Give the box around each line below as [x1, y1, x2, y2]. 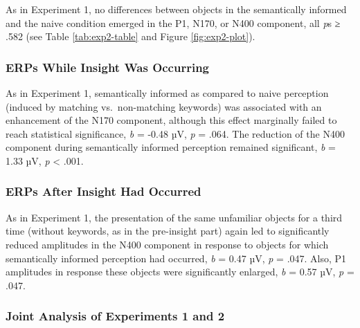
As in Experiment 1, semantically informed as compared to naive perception [6, 86, 329, 100]
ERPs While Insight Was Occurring [6, 58, 210, 75]
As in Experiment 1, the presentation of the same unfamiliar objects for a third [6, 210, 343, 224]
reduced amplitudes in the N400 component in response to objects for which [6, 237, 329, 251]
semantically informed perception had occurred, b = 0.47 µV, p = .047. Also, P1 [6, 250, 347, 265]
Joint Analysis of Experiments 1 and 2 [6, 307, 225, 325]
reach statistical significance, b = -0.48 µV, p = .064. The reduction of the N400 [6, 126, 345, 140]
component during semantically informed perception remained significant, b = [6, 140, 336, 154]
